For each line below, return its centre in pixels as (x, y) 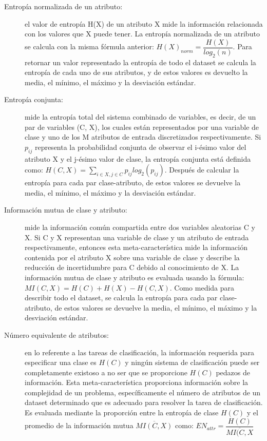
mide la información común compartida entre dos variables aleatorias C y (140, 227)
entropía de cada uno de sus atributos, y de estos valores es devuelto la (136, 72)
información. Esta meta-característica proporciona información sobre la (137, 382)
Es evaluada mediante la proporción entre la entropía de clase (122, 413)
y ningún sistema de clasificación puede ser (192, 362)
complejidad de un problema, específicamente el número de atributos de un (143, 392)
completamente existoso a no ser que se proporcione (106, 372)
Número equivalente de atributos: (56, 334)
